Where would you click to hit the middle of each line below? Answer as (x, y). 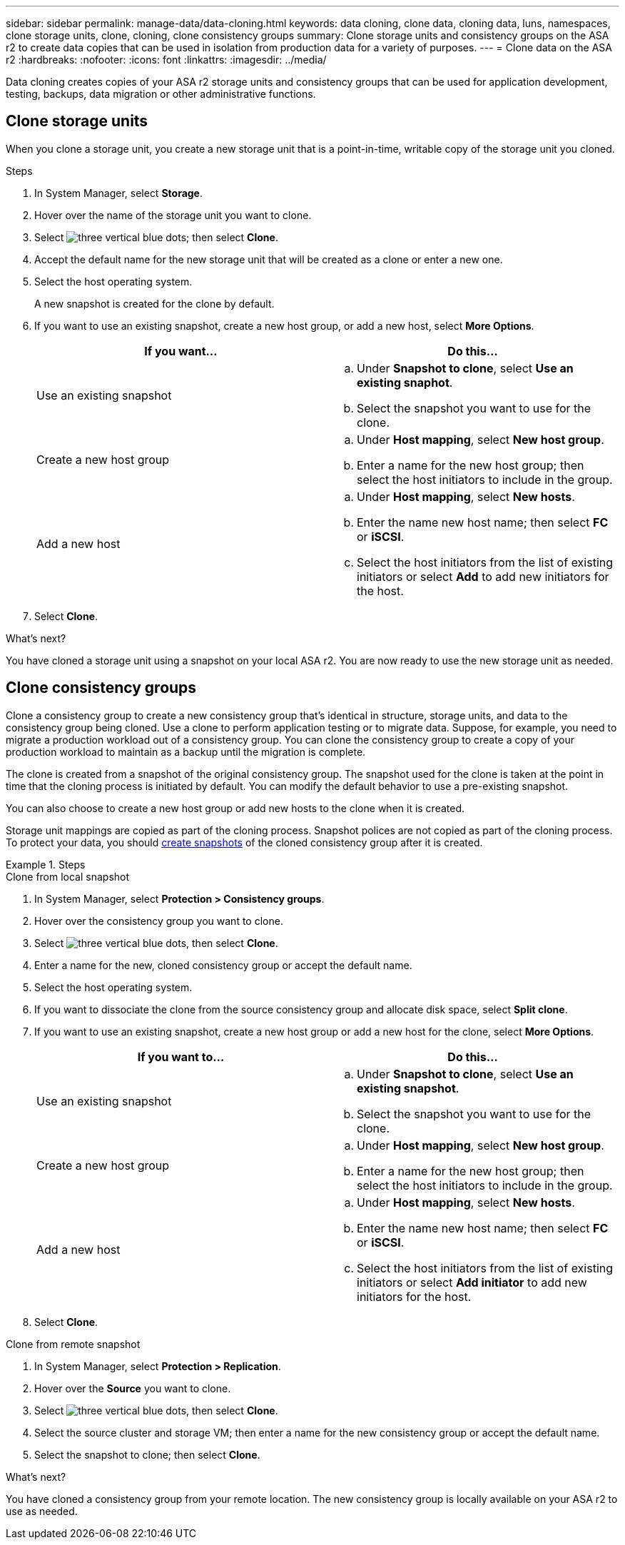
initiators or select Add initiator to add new (472, 1282)
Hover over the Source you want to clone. (133, 1388)
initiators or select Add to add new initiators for (483, 576)
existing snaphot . (405, 382)
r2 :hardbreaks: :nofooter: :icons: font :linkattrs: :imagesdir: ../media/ (166, 60)
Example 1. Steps (46, 864)
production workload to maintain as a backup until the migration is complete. (186, 751)
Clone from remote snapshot (73, 1344)
